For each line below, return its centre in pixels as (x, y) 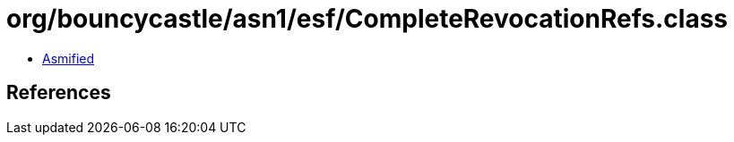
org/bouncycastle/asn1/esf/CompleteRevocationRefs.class (367, 19)
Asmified (69, 58)
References (59, 93)
